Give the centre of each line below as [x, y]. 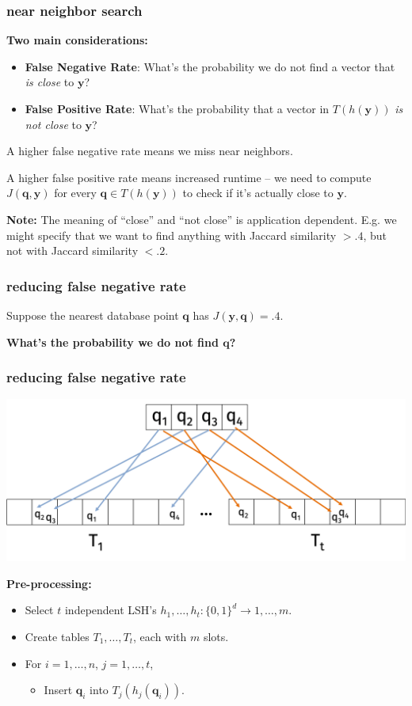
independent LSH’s [111, 610]
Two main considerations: [77, 40]
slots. [216, 636]
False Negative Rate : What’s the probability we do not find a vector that [210, 66]
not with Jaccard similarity [72, 251]
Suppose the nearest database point [93, 315]
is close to [50, 82]
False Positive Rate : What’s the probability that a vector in [177, 108]
